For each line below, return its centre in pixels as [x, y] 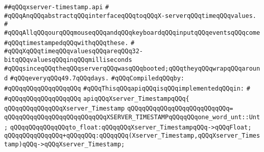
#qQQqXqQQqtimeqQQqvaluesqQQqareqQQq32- [74, 51]
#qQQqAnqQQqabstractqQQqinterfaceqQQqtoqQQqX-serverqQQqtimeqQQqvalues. [130, 16]
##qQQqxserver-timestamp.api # [57, 7]
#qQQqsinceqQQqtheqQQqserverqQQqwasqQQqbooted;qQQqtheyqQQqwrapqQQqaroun [132, 68]
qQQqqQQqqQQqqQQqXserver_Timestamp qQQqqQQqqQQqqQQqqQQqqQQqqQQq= [119, 109]
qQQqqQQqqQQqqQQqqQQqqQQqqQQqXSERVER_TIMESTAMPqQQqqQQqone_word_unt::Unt [132, 117]
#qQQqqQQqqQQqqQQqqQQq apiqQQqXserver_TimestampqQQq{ [97, 99]
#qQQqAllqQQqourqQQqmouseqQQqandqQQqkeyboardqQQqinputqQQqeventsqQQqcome [132, 32]
